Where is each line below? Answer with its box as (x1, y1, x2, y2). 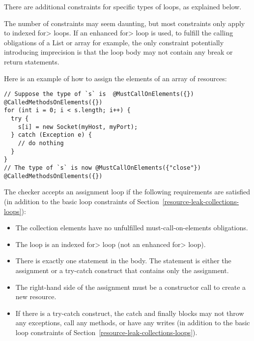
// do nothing (18, 140, 64, 147)
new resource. (15, 291, 56, 302)
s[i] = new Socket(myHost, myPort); (18, 123, 138, 130)
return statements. (4, 56, 59, 66)
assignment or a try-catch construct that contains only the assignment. (15, 265, 229, 275)
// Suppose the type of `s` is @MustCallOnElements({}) (4, 91, 194, 98)
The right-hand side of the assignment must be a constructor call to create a (15, 281, 246, 292)
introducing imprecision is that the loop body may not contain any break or (4, 47, 233, 57)
